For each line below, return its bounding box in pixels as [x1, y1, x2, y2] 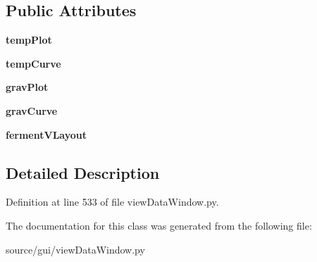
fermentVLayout [6, 127, 87, 142]
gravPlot [6, 80, 49, 94]
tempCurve [6, 56, 61, 70]
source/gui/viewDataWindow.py [6, 242, 145, 256]
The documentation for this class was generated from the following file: [6, 218, 312, 232]
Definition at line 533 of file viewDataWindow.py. [6, 194, 219, 209]
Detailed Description [6, 161, 160, 183]
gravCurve [6, 103, 58, 118]
